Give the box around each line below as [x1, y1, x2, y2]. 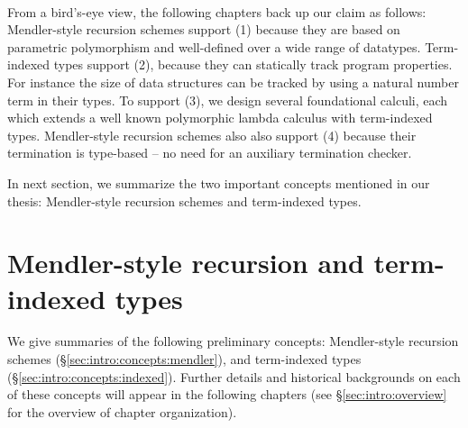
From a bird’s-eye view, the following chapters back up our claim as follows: [7, 2, 427, 21]
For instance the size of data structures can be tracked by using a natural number [7, 72, 459, 91]
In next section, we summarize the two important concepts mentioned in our [7, 173, 430, 192]
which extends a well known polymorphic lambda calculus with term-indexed [7, 108, 433, 127]
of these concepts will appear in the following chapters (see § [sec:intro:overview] [7, 385, 447, 404]
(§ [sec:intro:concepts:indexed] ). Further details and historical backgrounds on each [7, 367, 461, 386]
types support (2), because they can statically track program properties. [53, 55, 453, 74]
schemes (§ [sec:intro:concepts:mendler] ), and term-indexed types [7, 350, 362, 369]
